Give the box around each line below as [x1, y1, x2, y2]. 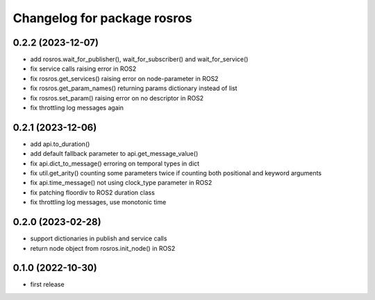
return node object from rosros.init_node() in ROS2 [30, 244, 176, 252]
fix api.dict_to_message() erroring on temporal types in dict [30, 159, 200, 168]
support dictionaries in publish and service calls [30, 234, 167, 242]
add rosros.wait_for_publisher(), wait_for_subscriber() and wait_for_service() [30, 55, 249, 64]
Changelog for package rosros [12, 10, 192, 26]
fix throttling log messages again [30, 104, 124, 112]
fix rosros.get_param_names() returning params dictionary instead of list [30, 84, 237, 93]
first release [30, 281, 65, 289]
